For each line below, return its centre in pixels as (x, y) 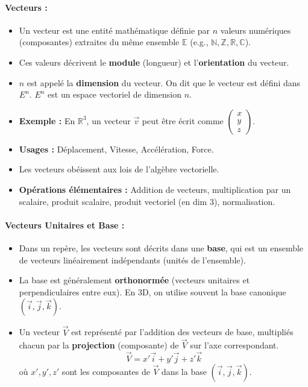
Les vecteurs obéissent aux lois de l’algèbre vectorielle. (119, 169)
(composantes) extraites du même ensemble (99, 42)
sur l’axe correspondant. (234, 345)
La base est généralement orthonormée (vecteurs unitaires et (134, 280)
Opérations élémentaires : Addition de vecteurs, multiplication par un (155, 189)
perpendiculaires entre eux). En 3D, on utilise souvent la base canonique (152, 291)
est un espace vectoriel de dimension (115, 94)
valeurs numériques (256, 30)
